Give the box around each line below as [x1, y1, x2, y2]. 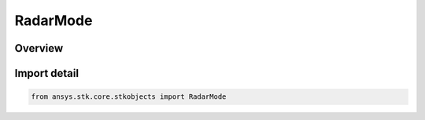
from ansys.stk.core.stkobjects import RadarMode [31, 93, 227, 101]
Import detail [14, 67, 79, 80]
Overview [14, 42, 64, 55]
